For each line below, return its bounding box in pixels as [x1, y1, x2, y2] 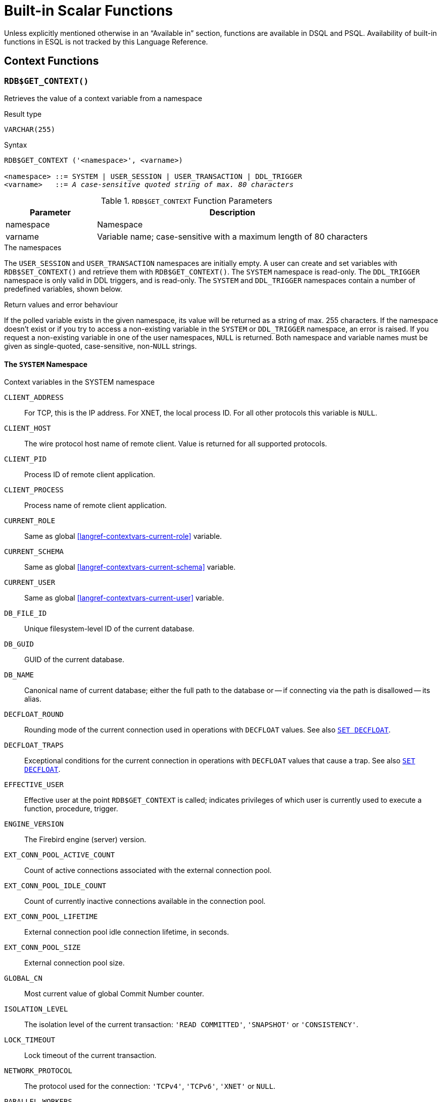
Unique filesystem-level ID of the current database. [24, 624, 194, 633]
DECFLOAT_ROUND [4, 710, 64, 719]
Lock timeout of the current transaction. [24, 1051, 157, 1060]
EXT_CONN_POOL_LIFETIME [4, 912, 98, 921]
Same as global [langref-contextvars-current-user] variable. [24, 593, 224, 603]
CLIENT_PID [4, 455, 47, 464]
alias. [24, 695, 41, 704]
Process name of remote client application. [24, 501, 167, 510]
